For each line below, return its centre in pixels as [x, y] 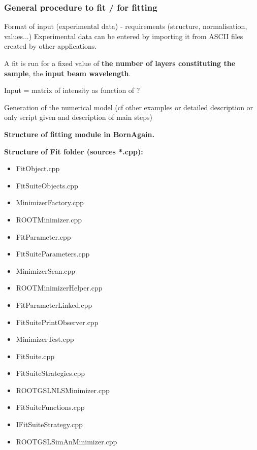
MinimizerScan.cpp [46, 270]
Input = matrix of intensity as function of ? [72, 90]
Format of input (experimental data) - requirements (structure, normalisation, [126, 26]
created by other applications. [51, 46]
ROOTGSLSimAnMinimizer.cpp [67, 441]
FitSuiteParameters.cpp [53, 254]
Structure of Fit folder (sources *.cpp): [74, 151]
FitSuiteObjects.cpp [47, 185]
